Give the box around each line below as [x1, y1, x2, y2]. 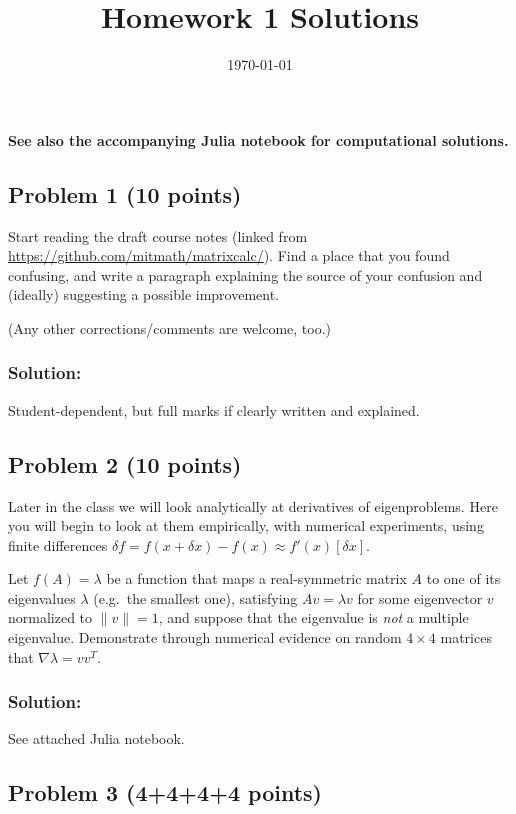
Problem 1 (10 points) [8, 178, 242, 209]
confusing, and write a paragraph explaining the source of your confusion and [8, 264, 483, 285]
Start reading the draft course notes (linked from [8, 225, 308, 246]
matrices [440, 627, 492, 648]
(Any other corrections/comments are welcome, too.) [8, 317, 332, 338]
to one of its [426, 568, 501, 589]
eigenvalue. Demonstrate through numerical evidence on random [8, 627, 402, 648]
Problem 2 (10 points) [8, 448, 242, 479]
